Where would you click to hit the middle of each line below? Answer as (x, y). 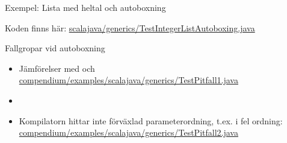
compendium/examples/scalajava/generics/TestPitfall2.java (128, 132)
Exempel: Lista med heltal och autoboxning (85, 7)
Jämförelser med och (57, 68)
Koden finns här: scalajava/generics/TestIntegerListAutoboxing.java (130, 27)
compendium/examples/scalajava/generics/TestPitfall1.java (128, 80)
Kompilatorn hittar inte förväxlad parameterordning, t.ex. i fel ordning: (151, 120)
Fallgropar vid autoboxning (55, 48)
